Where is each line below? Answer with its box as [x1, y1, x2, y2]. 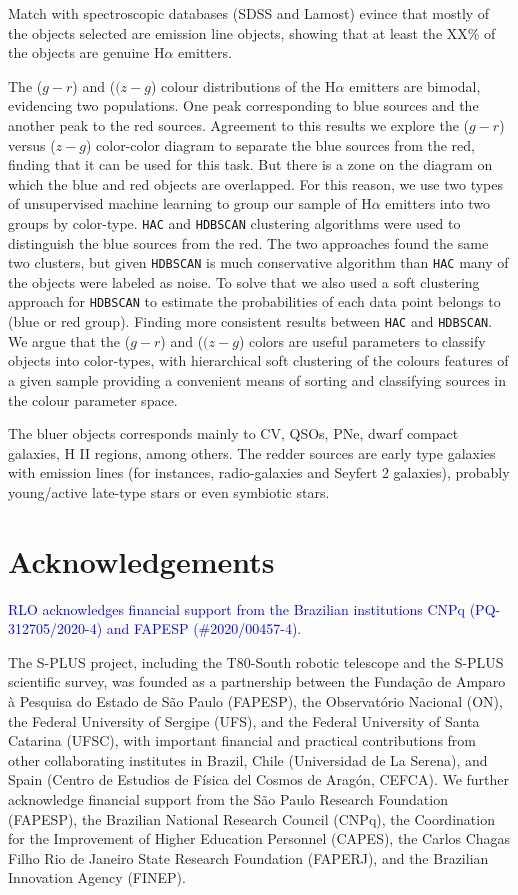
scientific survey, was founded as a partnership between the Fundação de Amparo [8, 671, 506, 692]
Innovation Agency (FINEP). [8, 867, 186, 888]
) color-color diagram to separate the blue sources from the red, [85, 134, 475, 155]
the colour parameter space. [8, 389, 178, 410]
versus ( [8, 134, 56, 155]
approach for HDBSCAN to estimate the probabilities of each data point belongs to [8, 291, 501, 312]
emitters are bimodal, [349, 75, 481, 96]
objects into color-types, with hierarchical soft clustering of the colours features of [8, 350, 509, 371]
